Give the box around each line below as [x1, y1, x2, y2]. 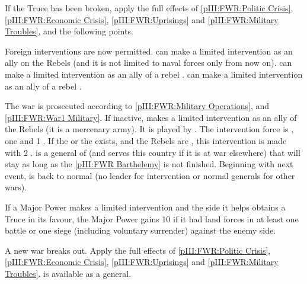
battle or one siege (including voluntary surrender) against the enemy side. [5, 224, 276, 237]
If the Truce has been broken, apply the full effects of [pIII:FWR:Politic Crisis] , [5, 2, 293, 14]
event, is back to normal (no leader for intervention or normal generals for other [5, 169, 295, 181]
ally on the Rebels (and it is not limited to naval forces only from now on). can [5, 56, 292, 69]
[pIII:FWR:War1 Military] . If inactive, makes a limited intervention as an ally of [5, 111, 297, 123]
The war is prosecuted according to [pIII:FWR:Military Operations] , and [5, 100, 270, 112]
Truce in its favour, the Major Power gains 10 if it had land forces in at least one [5, 212, 299, 225]
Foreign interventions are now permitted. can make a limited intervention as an [5, 44, 293, 57]
